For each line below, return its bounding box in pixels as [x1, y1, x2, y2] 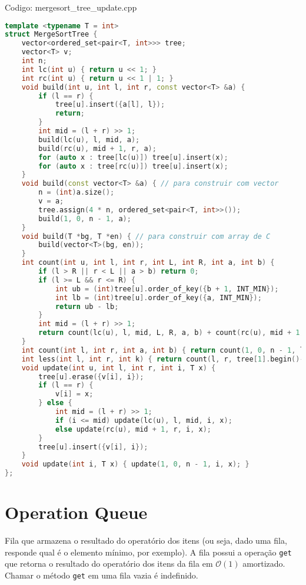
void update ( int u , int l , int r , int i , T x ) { [21, 363, 216, 372]
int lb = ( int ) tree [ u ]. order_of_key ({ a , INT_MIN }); [55, 293, 262, 302]
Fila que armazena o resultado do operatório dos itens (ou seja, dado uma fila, [5, 534, 287, 547]
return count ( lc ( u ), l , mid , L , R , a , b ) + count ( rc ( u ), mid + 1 [38, 328, 300, 337]
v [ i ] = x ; [55, 390, 94, 399]
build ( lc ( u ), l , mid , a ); [38, 135, 140, 144]
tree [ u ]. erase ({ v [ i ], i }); [38, 372, 144, 381]
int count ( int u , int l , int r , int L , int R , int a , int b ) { [21, 258, 275, 267]
